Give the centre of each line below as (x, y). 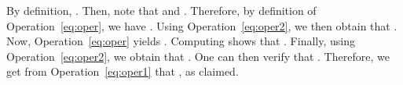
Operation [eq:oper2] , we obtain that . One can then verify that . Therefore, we (198, 56)
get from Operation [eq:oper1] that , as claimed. (123, 71)
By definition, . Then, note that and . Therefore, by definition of (161, 10)
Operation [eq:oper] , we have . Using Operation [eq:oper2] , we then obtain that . (202, 25)
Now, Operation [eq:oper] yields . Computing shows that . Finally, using (181, 41)
